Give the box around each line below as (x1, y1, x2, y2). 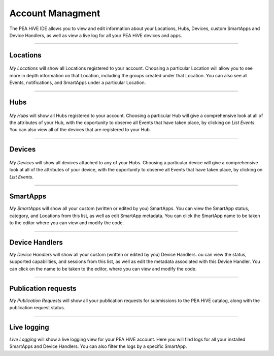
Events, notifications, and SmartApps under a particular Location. (9, 79, 146, 86)
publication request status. (9, 305, 65, 311)
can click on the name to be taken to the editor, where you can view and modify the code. (9, 265, 197, 272)
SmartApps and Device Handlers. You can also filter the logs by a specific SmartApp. (9, 343, 187, 349)
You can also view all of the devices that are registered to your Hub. (9, 127, 151, 133)
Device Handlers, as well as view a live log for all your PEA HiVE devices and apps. (9, 32, 182, 38)
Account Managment (9, 8, 100, 19)
